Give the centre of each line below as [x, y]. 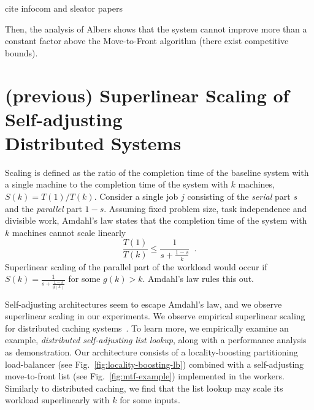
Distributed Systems [93, 142]
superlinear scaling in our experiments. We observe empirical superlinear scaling [155, 316]
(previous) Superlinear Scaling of [147, 95]
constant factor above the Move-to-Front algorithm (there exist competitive [147, 41]
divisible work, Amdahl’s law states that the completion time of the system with [156, 220]
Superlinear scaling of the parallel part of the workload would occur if [136, 266]
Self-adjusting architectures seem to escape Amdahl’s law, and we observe [144, 304]
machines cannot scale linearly [69, 232]
